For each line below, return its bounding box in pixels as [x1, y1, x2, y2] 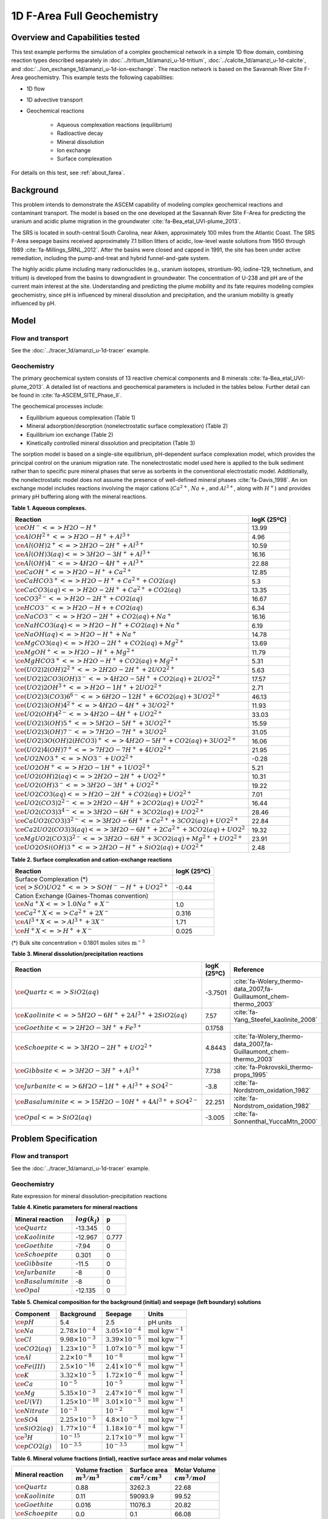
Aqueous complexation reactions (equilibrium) [56, 121, 173, 128]
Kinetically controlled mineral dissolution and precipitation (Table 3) [26, 439, 196, 447]
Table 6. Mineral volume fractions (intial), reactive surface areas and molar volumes [11, 1455, 227, 1462]
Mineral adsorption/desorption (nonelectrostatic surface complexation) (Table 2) [26, 422, 228, 430]
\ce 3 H [15, 1432, 33, 1441]
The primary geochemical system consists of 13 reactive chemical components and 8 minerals [11, 374, 248, 382]
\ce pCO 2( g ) [15, 1442, 52, 1450]
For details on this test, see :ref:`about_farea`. [11, 169, 125, 176]
